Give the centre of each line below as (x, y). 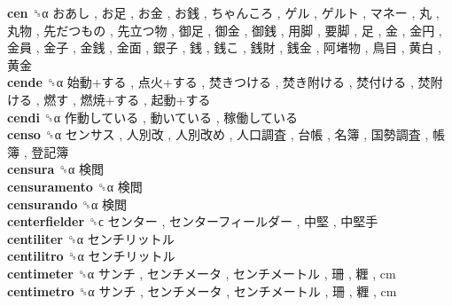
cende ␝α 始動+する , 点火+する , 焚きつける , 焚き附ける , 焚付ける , (210, 82)
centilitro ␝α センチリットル (91, 256)
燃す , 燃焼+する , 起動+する (127, 99)
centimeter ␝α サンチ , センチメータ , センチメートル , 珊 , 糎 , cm (202, 273)
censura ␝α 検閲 (56, 169)
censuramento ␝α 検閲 (75, 186)
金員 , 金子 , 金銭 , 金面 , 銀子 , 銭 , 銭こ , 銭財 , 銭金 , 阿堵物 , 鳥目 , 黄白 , (224, 47)
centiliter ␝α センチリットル (91, 238)
